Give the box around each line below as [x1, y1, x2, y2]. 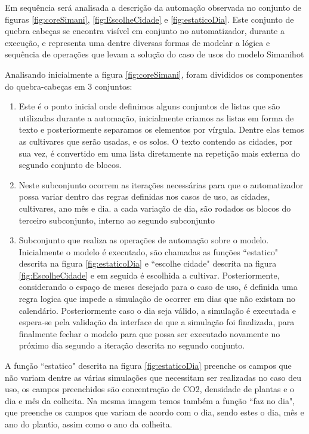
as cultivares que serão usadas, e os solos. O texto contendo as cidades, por [18, 135, 293, 147]
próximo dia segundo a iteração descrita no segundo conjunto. [18, 339, 245, 352]
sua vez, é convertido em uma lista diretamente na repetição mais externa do [18, 146, 300, 159]
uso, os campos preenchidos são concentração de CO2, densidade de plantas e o [5, 383, 295, 395]
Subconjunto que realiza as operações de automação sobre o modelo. [18, 234, 269, 246]
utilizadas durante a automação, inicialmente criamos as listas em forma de [18, 111, 294, 124]
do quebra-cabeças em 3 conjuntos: [5, 80, 132, 92]
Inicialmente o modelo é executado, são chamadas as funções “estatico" [18, 245, 278, 258]
